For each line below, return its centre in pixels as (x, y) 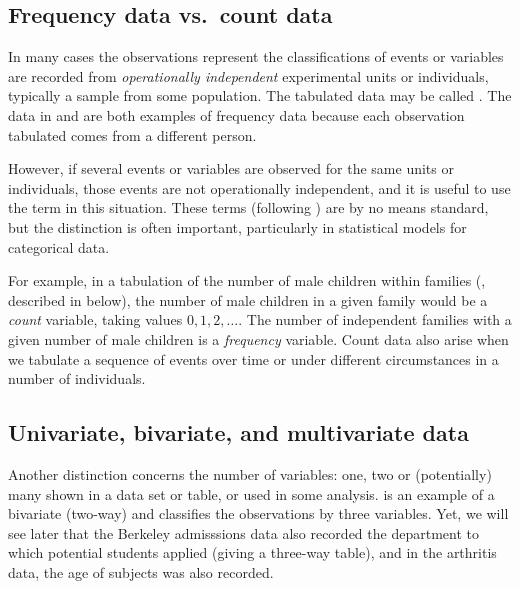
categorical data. (59, 246)
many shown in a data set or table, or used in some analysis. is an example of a (251, 493)
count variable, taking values (95, 319)
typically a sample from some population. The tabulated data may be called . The (260, 95)
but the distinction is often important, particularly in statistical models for (237, 226)
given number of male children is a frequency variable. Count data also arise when (258, 338)
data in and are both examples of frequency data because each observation (236, 114)
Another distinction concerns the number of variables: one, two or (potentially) (250, 473)
